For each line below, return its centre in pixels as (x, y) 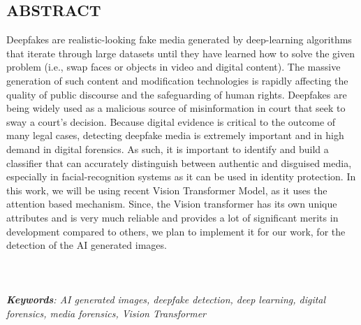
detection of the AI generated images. (87, 245)
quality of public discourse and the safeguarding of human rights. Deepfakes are (177, 94)
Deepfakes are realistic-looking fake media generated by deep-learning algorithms (179, 39)
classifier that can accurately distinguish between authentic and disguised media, (179, 162)
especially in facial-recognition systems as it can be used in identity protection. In (181, 176)
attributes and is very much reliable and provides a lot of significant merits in (172, 217)
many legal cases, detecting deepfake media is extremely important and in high (175, 135)
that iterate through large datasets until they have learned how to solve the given (180, 53)
